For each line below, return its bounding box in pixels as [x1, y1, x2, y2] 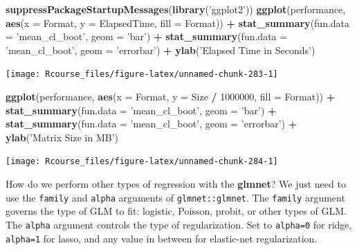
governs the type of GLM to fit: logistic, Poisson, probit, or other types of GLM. [6, 204, 347, 218]
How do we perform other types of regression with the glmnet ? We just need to [6, 177, 346, 191]
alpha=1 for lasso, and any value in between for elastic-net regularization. [6, 231, 318, 245]
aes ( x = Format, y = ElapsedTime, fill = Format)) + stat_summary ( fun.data [6, 15, 350, 30]
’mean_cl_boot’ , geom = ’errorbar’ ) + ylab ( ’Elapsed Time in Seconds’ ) [6, 42, 315, 57]
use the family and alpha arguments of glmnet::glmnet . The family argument [6, 190, 345, 204]
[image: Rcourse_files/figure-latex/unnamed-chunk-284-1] [6, 157, 278, 167]
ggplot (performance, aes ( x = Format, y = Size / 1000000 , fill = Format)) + [6, 89, 336, 104]
